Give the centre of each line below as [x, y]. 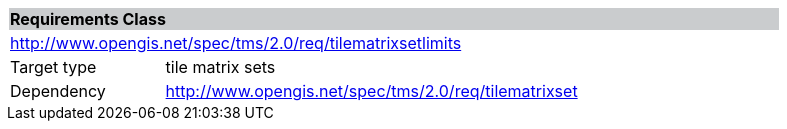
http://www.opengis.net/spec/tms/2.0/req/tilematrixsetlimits [236, 43]
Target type [53, 67]
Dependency [58, 91]
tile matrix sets [220, 67]
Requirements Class [88, 19]
